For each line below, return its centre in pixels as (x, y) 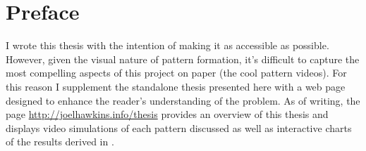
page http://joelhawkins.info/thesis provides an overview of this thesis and (167, 114)
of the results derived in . (60, 142)
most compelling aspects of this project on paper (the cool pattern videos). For (176, 73)
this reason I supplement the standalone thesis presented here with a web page (176, 86)
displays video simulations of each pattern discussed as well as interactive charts (179, 127)
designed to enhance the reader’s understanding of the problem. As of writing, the (183, 100)
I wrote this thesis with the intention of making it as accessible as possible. (167, 45)
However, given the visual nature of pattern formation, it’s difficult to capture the (183, 59)
